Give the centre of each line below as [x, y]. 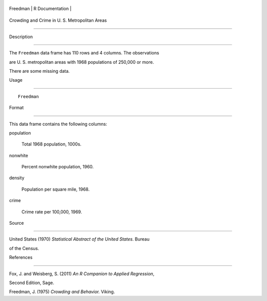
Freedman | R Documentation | [40, 8]
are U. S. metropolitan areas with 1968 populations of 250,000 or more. [82, 62]
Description [21, 37]
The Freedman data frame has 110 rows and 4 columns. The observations [84, 53]
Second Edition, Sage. [32, 283]
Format [17, 108]
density [17, 178]
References [21, 257]
